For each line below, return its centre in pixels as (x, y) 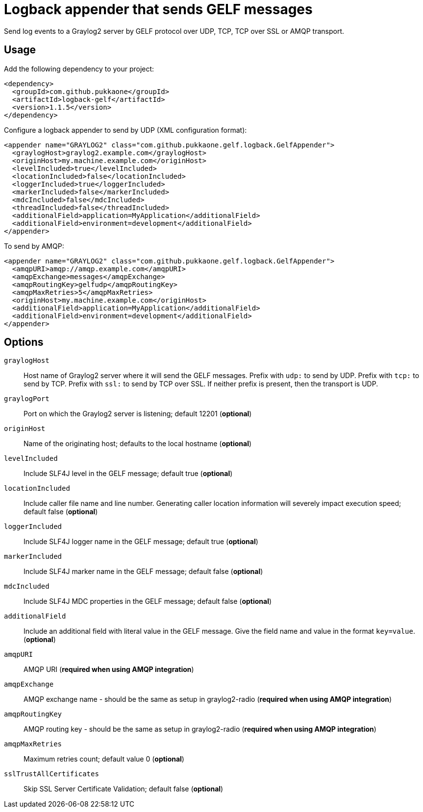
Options (24, 342)
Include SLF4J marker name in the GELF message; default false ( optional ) (143, 572)
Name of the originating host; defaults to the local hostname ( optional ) (138, 444)
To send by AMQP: (34, 246)
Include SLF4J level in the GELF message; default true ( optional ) (128, 474)
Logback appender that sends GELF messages (158, 9)
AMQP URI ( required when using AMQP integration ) (109, 669)
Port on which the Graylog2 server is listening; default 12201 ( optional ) (138, 414)
